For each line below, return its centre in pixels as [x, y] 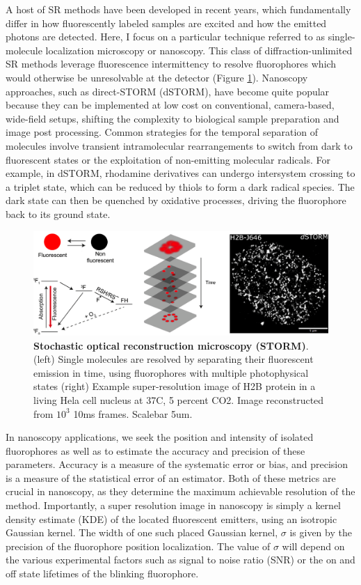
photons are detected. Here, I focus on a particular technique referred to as [165, 37]
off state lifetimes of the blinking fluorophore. [102, 574]
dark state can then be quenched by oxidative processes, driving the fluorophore [176, 200]
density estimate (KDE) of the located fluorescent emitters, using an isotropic [171, 518]
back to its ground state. [58, 213]
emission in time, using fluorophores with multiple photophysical [171, 372]
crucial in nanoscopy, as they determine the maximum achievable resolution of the [180, 491]
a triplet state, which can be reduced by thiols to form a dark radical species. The [180, 186]
